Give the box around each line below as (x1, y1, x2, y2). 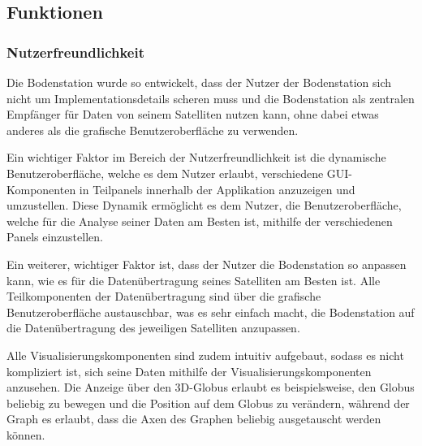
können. (6, 426, 45, 443)
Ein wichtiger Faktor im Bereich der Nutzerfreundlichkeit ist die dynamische (6, 149, 386, 166)
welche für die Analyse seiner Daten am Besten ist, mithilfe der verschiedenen (6, 212, 393, 229)
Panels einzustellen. (6, 228, 103, 245)
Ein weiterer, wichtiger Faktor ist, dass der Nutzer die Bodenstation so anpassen (6, 255, 407, 272)
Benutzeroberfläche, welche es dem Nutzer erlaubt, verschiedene (6, 164, 324, 181)
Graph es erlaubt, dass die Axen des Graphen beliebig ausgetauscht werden (6, 410, 381, 427)
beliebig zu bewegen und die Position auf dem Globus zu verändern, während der (6, 394, 410, 411)
